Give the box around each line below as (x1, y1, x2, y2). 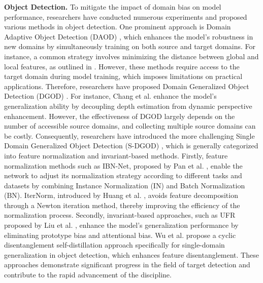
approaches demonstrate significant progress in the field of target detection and (4, 259, 250, 270)
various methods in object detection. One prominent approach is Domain (4, 21, 231, 32)
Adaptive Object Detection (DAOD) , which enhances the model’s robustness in (4, 31, 253, 42)
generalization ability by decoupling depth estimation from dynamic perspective (4, 100, 252, 111)
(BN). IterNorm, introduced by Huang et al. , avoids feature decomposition (4, 190, 238, 200)
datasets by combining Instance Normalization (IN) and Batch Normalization (4, 180, 245, 190)
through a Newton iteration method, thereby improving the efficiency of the (4, 199, 240, 210)
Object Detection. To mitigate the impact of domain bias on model (4, 2, 221, 12)
